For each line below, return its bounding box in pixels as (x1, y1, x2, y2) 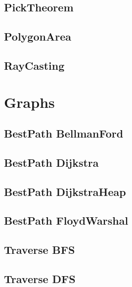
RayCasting (4, 57, 65, 73)
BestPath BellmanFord (4, 126, 124, 141)
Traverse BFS (4, 242, 75, 257)
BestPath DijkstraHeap (4, 184, 126, 199)
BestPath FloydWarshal (4, 213, 129, 228)
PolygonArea (4, 29, 71, 44)
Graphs (4, 92, 55, 112)
